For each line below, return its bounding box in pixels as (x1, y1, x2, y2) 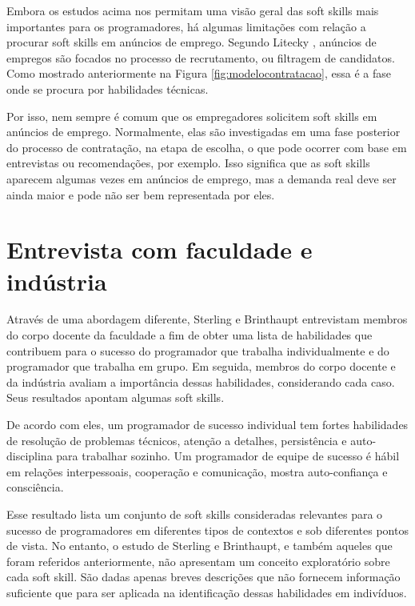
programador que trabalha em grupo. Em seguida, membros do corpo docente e (6, 358, 396, 375)
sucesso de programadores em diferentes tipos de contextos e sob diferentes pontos (6, 521, 409, 538)
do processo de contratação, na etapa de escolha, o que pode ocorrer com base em (6, 138, 407, 155)
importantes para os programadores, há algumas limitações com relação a (6, 18, 366, 34)
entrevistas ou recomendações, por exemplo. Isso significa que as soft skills (6, 155, 370, 171)
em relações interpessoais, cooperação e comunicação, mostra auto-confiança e (6, 463, 388, 480)
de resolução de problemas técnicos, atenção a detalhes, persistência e (6, 431, 347, 448)
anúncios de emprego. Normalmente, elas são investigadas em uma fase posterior (6, 123, 401, 140)
